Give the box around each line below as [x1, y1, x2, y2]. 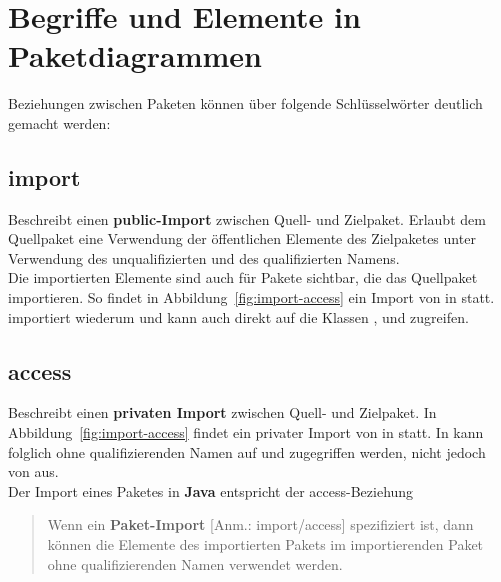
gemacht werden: [8, 112, 111, 133]
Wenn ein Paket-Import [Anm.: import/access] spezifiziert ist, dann [47, 514, 474, 535]
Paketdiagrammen [8, 35, 262, 76]
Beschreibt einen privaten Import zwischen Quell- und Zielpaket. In [8, 402, 437, 423]
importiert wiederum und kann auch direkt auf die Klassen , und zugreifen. [8, 306, 469, 327]
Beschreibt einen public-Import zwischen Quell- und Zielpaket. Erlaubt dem [8, 208, 486, 229]
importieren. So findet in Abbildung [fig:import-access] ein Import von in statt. [8, 287, 495, 308]
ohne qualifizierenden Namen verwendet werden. [47, 553, 343, 574]
